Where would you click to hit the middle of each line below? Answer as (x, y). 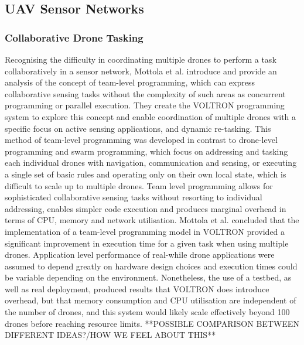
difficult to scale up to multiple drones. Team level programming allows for (139, 185)
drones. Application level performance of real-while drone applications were (140, 255)
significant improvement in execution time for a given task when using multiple (147, 243)
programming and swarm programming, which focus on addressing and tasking (146, 151)
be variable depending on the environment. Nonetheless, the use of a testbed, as (148, 277)
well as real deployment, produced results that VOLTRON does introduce (137, 288)
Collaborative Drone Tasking (74, 37)
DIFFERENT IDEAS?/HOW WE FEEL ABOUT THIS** (110, 335)
